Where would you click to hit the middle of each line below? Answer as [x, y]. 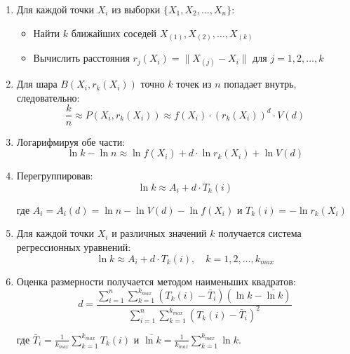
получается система [260, 233]
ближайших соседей [114, 33]
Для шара [37, 84]
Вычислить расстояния [81, 58]
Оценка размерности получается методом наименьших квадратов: [156, 281]
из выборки [136, 9]
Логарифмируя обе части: [71, 141]
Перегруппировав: [55, 176]
